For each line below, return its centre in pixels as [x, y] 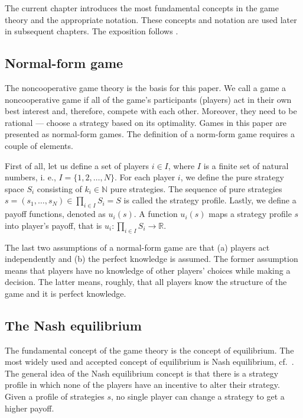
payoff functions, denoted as [55, 214]
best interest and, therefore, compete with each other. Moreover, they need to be [151, 111]
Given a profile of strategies [55, 396]
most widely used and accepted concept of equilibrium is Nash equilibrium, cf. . [149, 362]
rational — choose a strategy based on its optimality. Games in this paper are [146, 122]
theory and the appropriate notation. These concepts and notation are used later [151, 19]
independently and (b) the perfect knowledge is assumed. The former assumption [151, 259]
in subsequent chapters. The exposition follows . [92, 31]
